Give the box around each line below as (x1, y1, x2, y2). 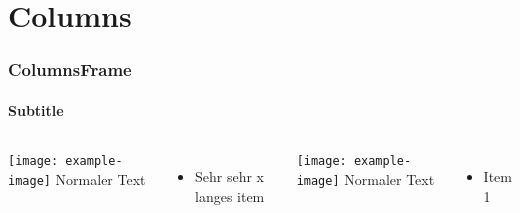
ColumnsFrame (8, 57, 132, 82)
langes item (194, 185, 265, 206)
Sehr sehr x (194, 166, 264, 187)
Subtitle (8, 99, 64, 120)
